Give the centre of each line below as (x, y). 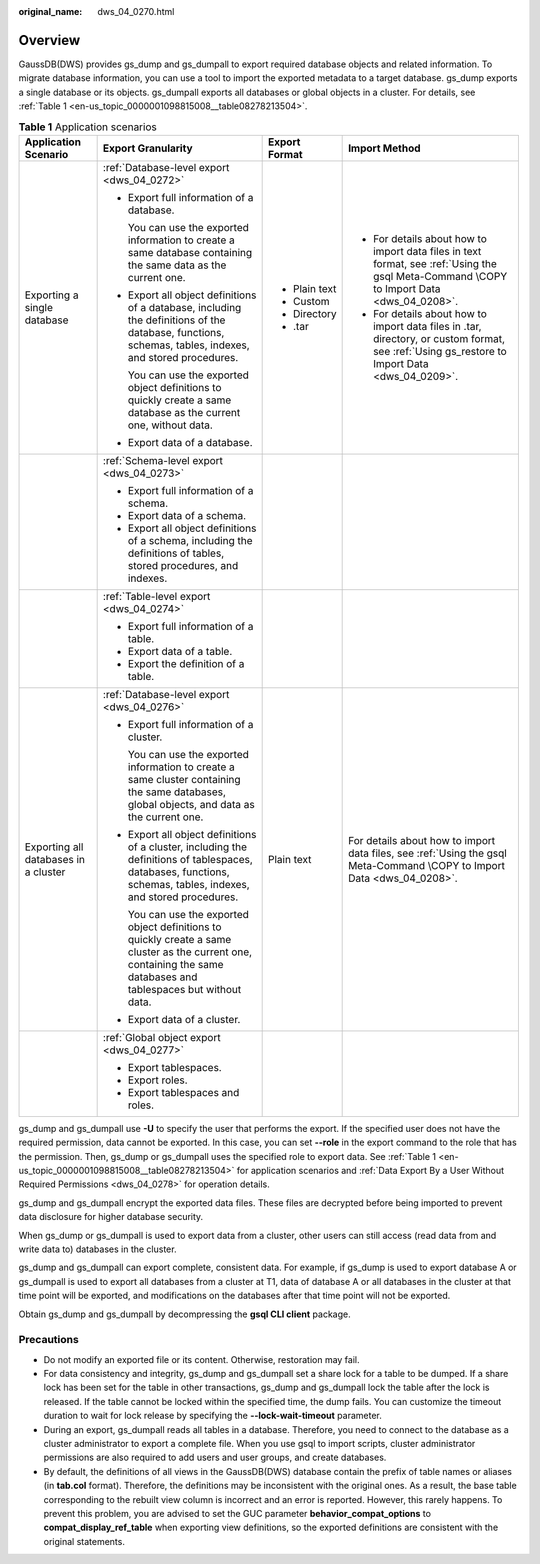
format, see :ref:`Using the (435, 263)
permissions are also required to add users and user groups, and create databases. (215, 1457)
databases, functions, (178, 872)
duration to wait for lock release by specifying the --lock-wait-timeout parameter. (212, 1416)
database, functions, (176, 332)
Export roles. (158, 1080)
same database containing (190, 252)
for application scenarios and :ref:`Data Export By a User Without (370, 1171)
